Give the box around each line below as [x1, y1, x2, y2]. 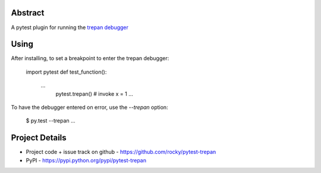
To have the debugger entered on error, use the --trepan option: [11, 103, 169, 111]
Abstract [11, 8, 45, 18]
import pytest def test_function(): [26, 68, 107, 76]
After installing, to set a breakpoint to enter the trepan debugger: [11, 55, 169, 62]
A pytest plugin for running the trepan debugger [11, 24, 129, 31]
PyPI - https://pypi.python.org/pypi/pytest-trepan [26, 156, 147, 163]
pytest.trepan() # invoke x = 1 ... [55, 90, 133, 97]
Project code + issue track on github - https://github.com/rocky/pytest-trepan [26, 149, 216, 156]
